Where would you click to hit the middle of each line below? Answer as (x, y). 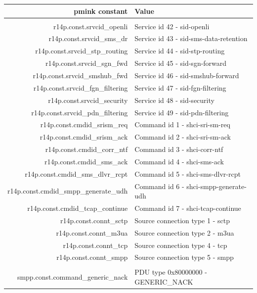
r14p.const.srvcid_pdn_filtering (80, 112)
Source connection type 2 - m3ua (184, 232)
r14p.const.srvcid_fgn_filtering (81, 87)
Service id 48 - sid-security (174, 100)
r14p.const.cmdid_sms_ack (86, 161)
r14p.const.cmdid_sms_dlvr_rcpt (76, 173)
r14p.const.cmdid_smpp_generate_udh (68, 191)
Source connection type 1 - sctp (182, 220)
